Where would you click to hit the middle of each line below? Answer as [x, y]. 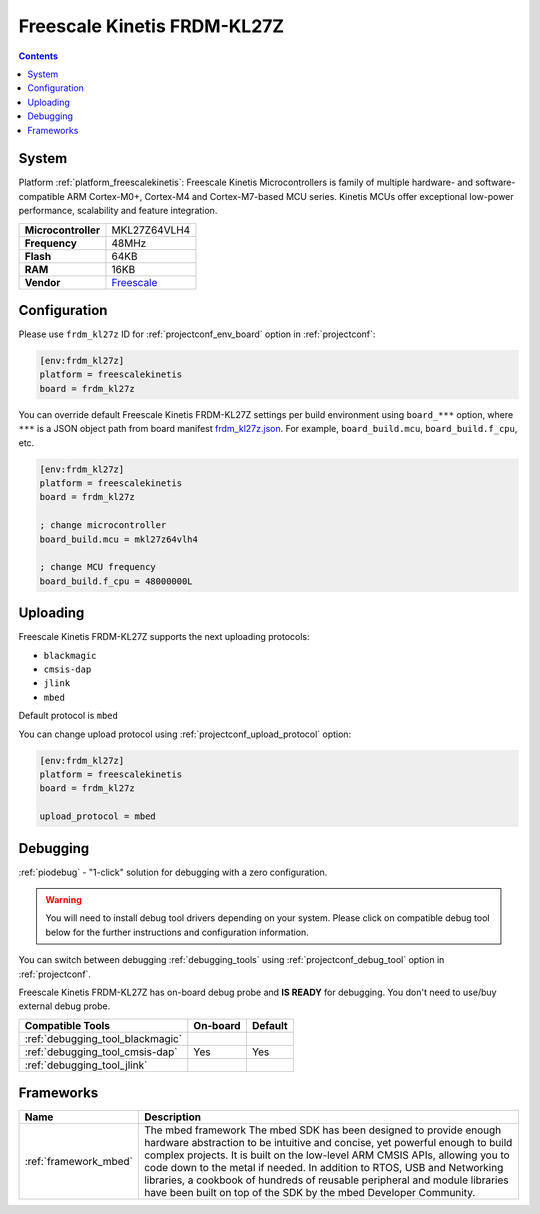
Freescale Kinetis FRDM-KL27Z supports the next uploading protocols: [164, 637]
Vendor [42, 282]
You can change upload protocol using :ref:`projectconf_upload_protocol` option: [185, 734]
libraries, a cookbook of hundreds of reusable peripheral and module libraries [326, 1180]
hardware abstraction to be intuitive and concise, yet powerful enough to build [328, 1143]
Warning [63, 900]
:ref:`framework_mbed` [79, 1162]
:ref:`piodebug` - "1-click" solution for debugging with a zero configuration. [173, 872]
